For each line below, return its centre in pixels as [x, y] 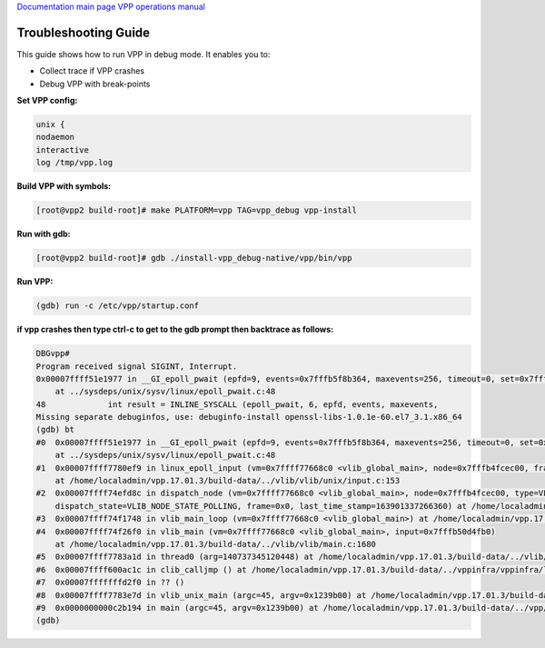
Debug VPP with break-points [95, 84]
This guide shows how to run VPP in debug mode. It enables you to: [144, 54]
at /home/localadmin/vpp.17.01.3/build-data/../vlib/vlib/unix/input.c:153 [228, 481]
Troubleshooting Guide [83, 32]
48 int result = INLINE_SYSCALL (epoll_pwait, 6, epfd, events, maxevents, [237, 404]
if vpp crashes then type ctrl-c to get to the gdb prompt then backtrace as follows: [175, 329]
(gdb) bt [55, 430]
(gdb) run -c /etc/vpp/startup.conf [118, 306]
